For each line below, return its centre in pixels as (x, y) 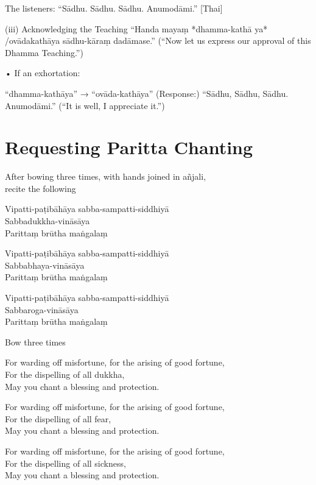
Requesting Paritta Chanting (129, 147)
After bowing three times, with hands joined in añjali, (106, 176)
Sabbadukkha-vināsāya (47, 221)
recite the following (40, 188)
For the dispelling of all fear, (58, 418)
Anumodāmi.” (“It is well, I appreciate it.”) (85, 105)
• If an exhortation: (43, 73)
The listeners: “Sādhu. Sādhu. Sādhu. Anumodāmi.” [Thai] (114, 8)
